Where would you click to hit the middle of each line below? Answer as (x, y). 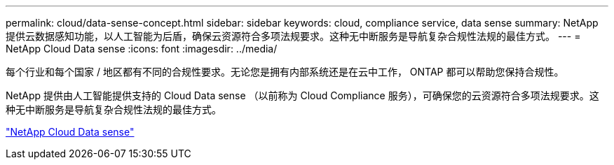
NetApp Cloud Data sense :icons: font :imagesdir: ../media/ (142, 49)
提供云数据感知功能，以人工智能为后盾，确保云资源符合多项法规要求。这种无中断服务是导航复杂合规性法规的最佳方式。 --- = (293, 36)
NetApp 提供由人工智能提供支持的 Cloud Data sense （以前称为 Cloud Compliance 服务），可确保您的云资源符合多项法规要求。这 (302, 95)
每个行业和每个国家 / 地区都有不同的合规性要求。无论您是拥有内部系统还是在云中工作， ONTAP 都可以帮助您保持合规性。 (285, 72)
